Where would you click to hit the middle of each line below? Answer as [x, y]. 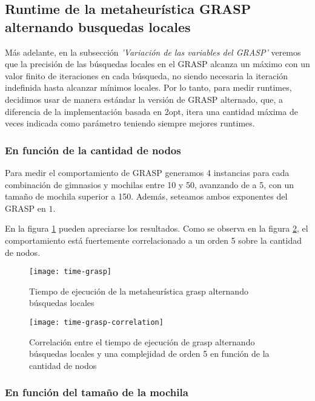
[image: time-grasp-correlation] [96, 322]
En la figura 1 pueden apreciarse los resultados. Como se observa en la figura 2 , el [157, 228]
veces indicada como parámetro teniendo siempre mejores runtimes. [130, 123]
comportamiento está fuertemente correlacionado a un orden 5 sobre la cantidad [153, 240]
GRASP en [25, 208]
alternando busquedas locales [98, 26]
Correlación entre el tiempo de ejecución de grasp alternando [142, 341]
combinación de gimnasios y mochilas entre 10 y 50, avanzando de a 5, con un [150, 184]
